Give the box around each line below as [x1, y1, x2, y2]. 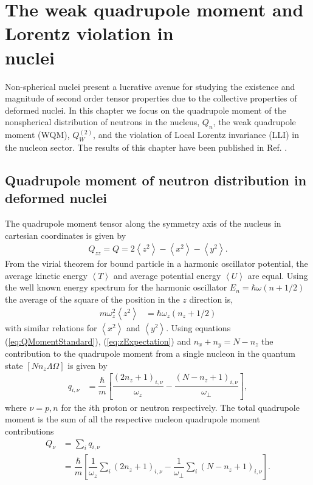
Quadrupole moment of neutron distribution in [5, 170, 307, 189]
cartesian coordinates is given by [5, 229, 126, 241]
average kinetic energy [5, 269, 88, 281]
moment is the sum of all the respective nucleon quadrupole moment [5, 413, 260, 425]
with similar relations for [5, 321, 97, 334]
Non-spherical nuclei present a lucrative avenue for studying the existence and [5, 80, 295, 92]
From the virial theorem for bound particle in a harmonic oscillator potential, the [5, 257, 308, 270]
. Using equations [166, 321, 231, 334]
